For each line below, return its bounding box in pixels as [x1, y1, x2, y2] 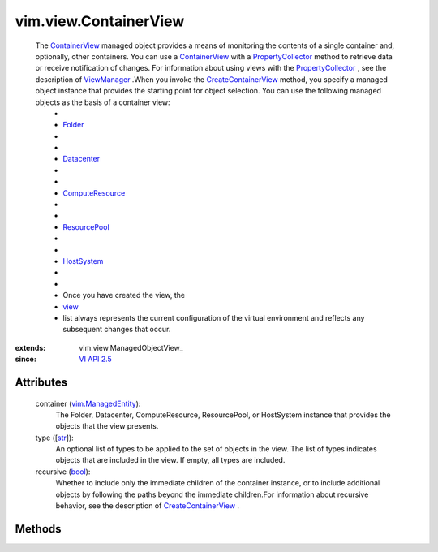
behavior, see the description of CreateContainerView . [55, 501, 239, 511]
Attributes [15, 375, 68, 389]
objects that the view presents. [55, 421, 159, 431]
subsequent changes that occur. [62, 325, 171, 334]
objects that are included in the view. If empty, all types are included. [55, 455, 286, 465]
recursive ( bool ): [35, 467, 91, 477]
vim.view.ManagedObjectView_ [79, 343, 184, 352]
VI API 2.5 [79, 354, 113, 364]
